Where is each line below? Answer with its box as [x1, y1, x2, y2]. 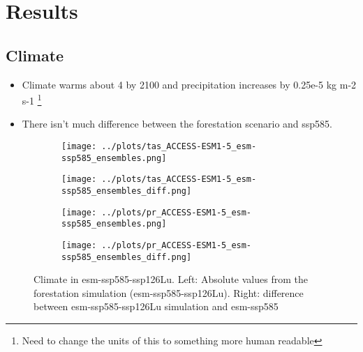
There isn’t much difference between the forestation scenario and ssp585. [22, 116, 333, 131]
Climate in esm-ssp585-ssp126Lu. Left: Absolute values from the [34, 272, 308, 286]
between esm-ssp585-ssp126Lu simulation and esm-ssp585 [34, 299, 279, 314]
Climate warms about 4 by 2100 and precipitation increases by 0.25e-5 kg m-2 [22, 77, 357, 91]
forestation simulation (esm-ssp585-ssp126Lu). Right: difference [34, 285, 304, 300]
